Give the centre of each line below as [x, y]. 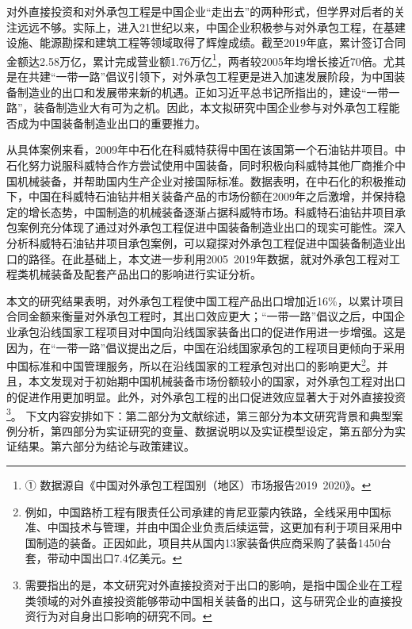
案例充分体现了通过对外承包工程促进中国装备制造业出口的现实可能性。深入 [211, 227]
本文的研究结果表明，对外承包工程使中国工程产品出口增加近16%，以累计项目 [205, 300]
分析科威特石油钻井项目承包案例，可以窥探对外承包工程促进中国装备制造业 [200, 242]
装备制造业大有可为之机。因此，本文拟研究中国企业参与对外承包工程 [211, 107]
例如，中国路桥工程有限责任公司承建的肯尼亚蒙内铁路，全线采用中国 [202, 511]
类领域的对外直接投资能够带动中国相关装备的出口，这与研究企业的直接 [208, 600]
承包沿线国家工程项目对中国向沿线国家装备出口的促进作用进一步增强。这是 [211, 331]
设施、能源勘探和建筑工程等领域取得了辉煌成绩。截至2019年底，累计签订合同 [206, 42]
